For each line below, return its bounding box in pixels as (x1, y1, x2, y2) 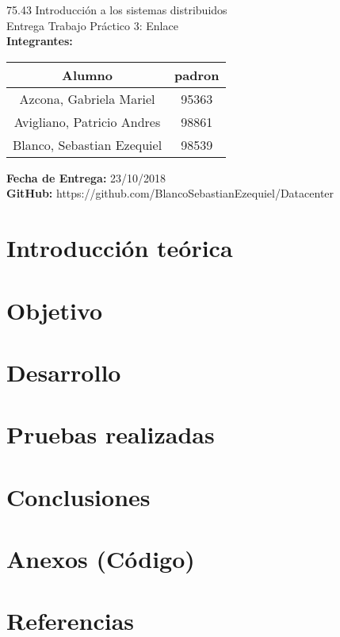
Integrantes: (6, 33, 73, 49)
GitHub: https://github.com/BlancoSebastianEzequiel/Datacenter (6, 185, 334, 201)
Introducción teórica (6, 232, 233, 264)
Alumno (62, 65, 113, 84)
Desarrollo (6, 355, 121, 388)
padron (174, 65, 220, 84)
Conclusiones (6, 480, 151, 512)
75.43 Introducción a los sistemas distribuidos (6, 2, 227, 17)
